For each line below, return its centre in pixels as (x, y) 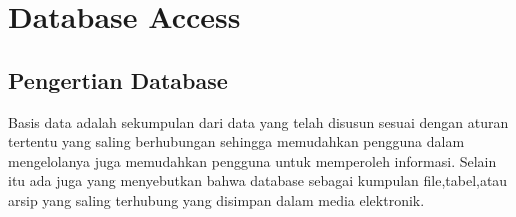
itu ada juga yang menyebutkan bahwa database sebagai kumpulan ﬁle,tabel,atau (258, 180)
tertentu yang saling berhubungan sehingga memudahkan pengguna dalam (236, 141)
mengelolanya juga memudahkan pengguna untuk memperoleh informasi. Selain (252, 160)
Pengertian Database (118, 79)
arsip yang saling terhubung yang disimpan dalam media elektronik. (216, 199)
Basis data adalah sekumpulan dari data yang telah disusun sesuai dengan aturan (258, 121)
